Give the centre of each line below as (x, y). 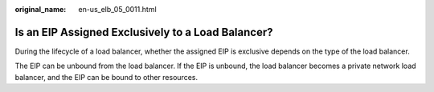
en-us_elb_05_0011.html (117, 9)
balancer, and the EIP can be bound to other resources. (106, 77)
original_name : (41, 9)
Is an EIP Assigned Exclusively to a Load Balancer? (144, 32)
